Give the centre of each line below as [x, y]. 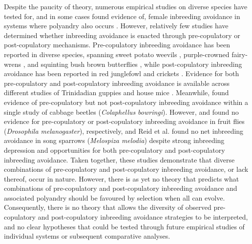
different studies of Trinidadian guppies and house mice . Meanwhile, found [116, 92]
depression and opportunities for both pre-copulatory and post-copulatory [115, 150]
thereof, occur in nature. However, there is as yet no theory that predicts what [122, 178]
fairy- [240, 54]
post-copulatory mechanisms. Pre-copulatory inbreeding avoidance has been [117, 45]
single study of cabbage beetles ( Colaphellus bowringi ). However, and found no [121, 112]
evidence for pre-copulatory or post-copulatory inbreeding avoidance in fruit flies [124, 121]
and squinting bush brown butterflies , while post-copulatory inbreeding [135, 64]
